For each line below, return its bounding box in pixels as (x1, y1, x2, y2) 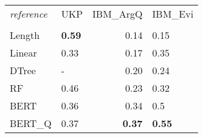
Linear (10, 46, 37, 60)
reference (10, 7, 47, 21)
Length (10, 28, 40, 42)
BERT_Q (10, 116, 52, 130)
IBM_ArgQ (92, 7, 143, 21)
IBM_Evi (152, 7, 194, 21)
